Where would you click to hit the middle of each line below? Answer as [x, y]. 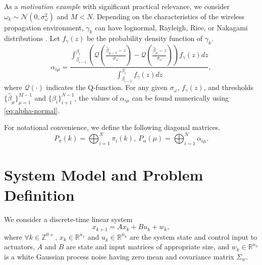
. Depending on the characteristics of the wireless [169, 16]
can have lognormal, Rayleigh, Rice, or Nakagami [171, 27]
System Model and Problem [104, 175]
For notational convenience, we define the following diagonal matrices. [112, 127]
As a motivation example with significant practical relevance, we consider [117, 6]
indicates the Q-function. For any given [107, 87]
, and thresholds [228, 87]
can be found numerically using [180, 97]
